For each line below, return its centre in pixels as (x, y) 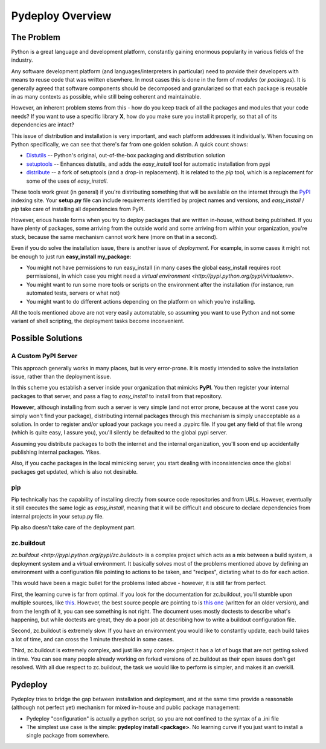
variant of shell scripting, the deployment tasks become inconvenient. (98, 321)
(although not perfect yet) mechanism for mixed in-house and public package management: (126, 707)
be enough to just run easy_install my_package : (71, 257)
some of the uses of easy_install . (67, 181)
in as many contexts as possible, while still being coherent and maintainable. (106, 97)
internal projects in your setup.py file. (57, 516)
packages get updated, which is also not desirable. (75, 471)
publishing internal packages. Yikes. (56, 452)
